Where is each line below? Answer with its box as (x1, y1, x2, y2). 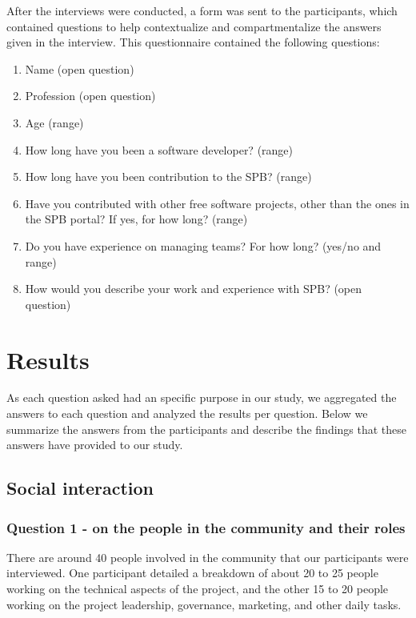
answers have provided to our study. (6, 436, 183, 453)
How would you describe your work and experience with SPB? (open (25, 280, 362, 297)
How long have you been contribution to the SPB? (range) (25, 168, 312, 185)
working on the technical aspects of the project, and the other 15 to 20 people (6, 580, 389, 596)
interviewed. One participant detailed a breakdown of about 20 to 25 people (6, 564, 378, 581)
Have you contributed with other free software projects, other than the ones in (25, 195, 410, 211)
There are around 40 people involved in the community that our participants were (6, 548, 409, 565)
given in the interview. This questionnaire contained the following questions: (6, 34, 380, 50)
